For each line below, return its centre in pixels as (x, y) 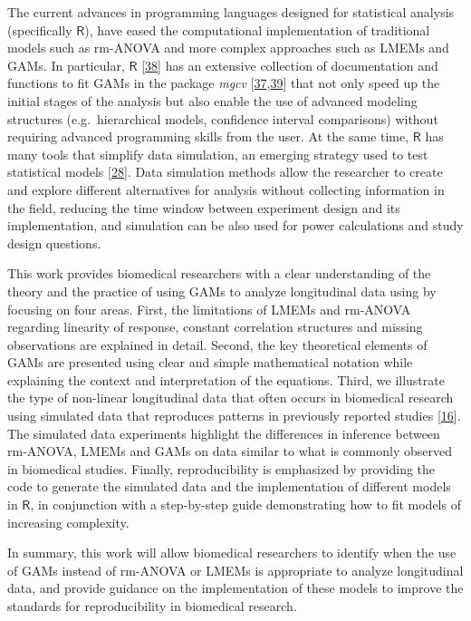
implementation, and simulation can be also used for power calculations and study (235, 225)
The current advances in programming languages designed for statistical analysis (231, 12)
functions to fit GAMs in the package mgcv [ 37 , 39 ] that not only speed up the (224, 83)
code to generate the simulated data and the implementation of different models (229, 486)
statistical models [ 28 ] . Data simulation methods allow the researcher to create (225, 172)
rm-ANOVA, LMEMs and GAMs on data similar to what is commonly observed (230, 451)
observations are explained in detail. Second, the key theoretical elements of (217, 344)
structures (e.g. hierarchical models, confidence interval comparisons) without (223, 118)
